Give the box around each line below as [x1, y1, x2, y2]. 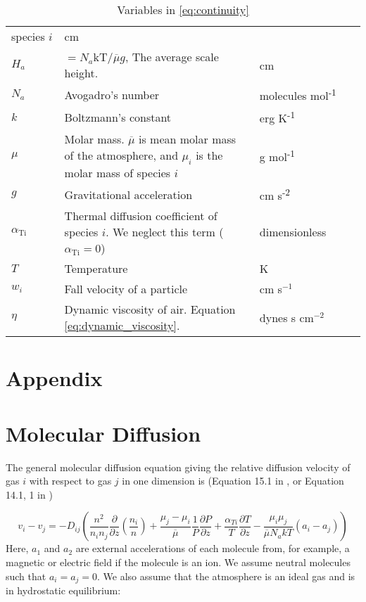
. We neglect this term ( [106, 224, 224, 241]
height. [64, 65, 99, 81]
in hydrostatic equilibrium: [6, 583, 121, 598]
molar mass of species [64, 164, 171, 181]
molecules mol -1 [259, 85, 336, 104]
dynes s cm [259, 309, 314, 326]
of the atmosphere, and [64, 146, 179, 163]
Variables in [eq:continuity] [117, 1, 249, 18]
